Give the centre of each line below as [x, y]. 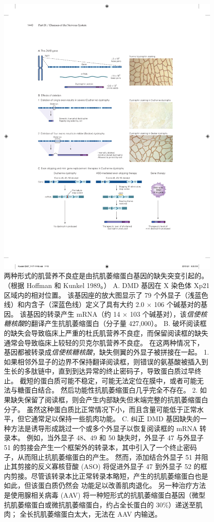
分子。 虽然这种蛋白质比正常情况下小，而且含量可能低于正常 [100, 409]
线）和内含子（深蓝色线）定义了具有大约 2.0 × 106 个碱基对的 [102, 304]
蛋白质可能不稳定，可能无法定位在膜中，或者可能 [118, 380]
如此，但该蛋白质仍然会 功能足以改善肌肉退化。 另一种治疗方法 [105, 485]
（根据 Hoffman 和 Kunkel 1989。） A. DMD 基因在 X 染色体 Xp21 [107, 285]
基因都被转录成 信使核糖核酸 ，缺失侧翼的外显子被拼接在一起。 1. [107, 352]
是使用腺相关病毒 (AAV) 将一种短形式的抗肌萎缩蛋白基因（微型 [105, 495]
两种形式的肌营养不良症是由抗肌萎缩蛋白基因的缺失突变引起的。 [106, 276]
